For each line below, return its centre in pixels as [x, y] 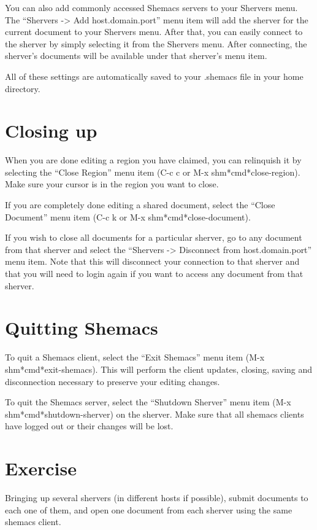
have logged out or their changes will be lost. [89, 426]
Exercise [41, 468]
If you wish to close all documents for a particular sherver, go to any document [154, 237]
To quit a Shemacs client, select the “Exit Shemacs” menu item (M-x [135, 357]
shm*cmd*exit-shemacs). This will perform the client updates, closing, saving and [159, 369]
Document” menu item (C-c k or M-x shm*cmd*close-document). [128, 216]
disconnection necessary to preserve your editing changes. [113, 381]
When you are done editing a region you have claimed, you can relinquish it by [153, 160]
